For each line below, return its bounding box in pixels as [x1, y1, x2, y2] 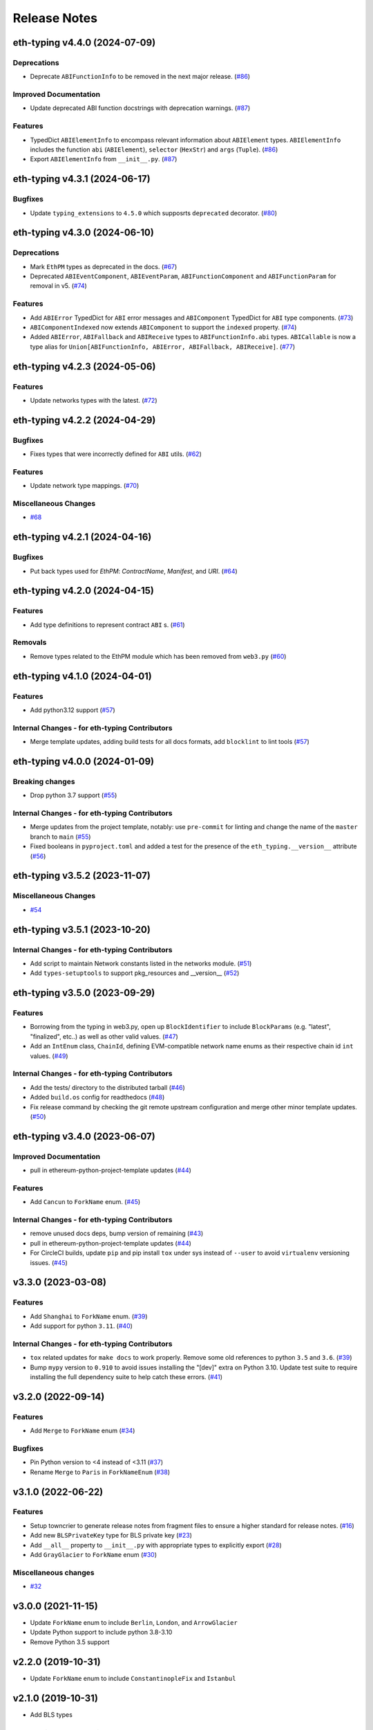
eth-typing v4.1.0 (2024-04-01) [12, 670, 152, 682]
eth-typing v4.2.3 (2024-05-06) [12, 361, 156, 372]
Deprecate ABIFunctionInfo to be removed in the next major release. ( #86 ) [30, 73, 251, 81]
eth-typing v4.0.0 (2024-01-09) [12, 755, 155, 767]
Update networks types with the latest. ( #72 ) [30, 396, 158, 404]
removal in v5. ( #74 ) [30, 282, 88, 290]
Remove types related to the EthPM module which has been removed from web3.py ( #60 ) [30, 652, 287, 660]
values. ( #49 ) [30, 1052, 68, 1060]
